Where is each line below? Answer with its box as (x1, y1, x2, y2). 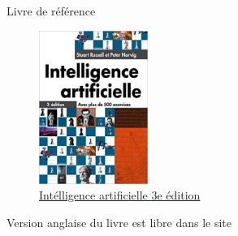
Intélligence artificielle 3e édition (39, 187, 201, 204)
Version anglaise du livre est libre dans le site (6, 213, 232, 230)
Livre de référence (6, 2, 96, 19)
